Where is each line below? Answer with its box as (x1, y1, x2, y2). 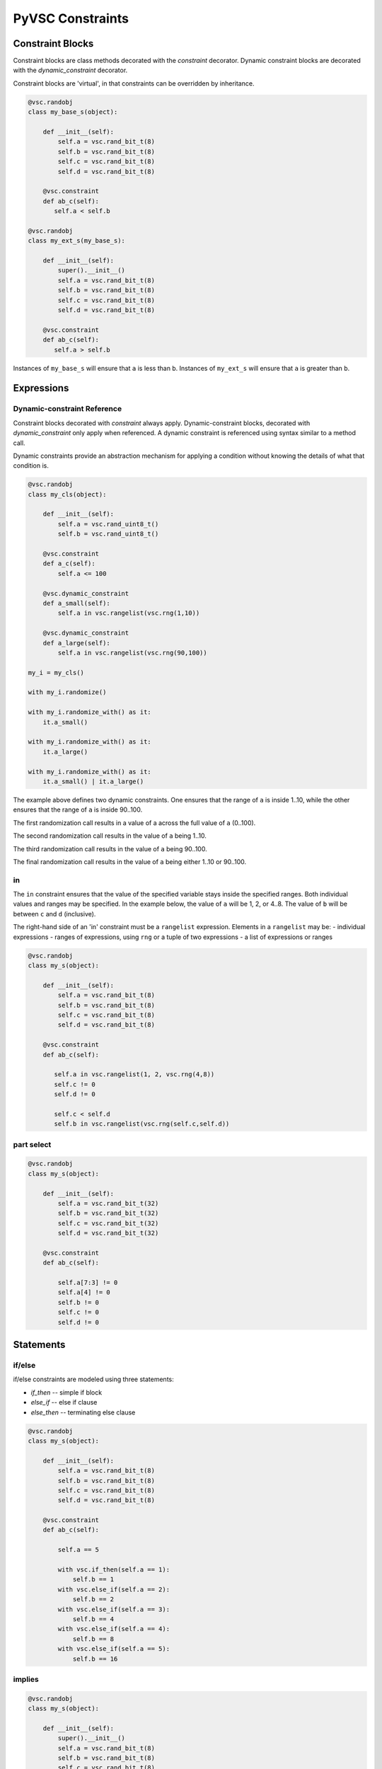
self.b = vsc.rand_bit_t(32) (57, 1209, 159, 1217)
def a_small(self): (42, 599, 111, 607)
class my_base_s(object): (28, 108, 118, 116)
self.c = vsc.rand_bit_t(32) (57, 1219, 159, 1227)
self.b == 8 (72, 1635, 115, 1643)
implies (13, 1674, 39, 1684)
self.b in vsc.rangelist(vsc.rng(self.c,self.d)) (54, 1120, 230, 1128)
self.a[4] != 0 (57, 1289, 111, 1296)
